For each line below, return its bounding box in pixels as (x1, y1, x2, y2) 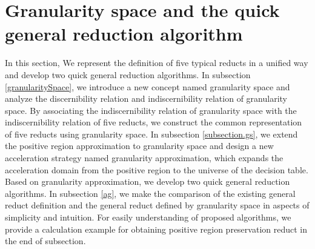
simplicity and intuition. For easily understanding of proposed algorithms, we (5, 211, 291, 224)
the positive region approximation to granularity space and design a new (5, 139, 274, 152)
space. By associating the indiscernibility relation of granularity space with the (5, 104, 297, 116)
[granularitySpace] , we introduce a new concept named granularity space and (5, 80, 290, 93)
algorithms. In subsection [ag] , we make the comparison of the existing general (5, 187, 296, 199)
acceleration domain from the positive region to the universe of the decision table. (5, 163, 308, 176)
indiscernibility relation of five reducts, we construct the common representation (5, 116, 302, 128)
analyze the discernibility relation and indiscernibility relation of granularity (5, 92, 287, 105)
